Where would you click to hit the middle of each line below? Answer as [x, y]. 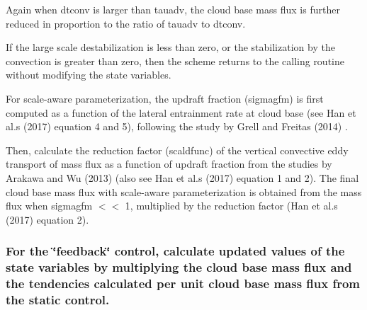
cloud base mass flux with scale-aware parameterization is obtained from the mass [184, 191]
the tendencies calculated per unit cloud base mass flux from [183, 283]
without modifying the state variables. [89, 75]
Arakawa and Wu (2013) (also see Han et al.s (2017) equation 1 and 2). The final [182, 177]
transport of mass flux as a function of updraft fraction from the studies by [169, 164]
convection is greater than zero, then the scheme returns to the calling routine [175, 61]
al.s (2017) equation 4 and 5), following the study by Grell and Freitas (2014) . [177, 126]
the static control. [58, 299]
